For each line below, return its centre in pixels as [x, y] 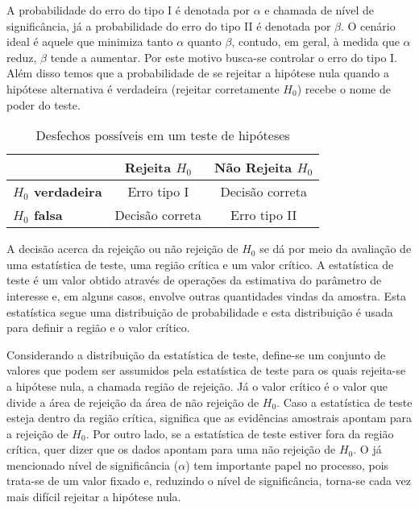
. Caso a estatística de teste [344, 402]
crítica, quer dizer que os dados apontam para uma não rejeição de [171, 449]
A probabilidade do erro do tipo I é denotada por [128, 10]
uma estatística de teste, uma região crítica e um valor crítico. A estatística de [200, 264]
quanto [204, 41]
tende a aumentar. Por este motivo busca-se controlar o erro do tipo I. [224, 57]
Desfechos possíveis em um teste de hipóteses [163, 135]
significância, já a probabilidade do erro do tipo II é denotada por [169, 25]
